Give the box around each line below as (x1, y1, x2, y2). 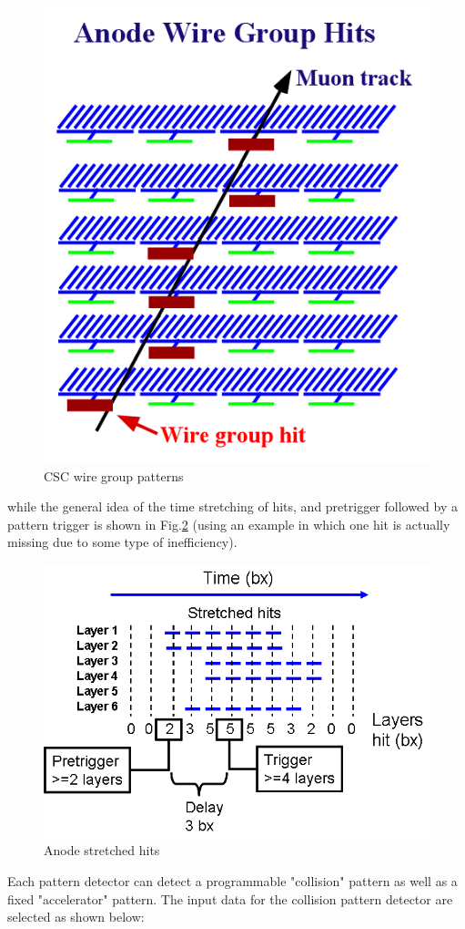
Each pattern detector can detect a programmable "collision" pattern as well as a (7, 871, 458, 890)
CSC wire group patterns (44, 466, 184, 485)
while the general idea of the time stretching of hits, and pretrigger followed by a (7, 497, 459, 516)
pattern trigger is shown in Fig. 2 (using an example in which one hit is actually (7, 514, 450, 533)
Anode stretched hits (44, 841, 160, 860)
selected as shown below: (7, 907, 145, 926)
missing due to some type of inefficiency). (7, 532, 238, 552)
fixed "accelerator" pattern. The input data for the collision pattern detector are (7, 889, 453, 908)
